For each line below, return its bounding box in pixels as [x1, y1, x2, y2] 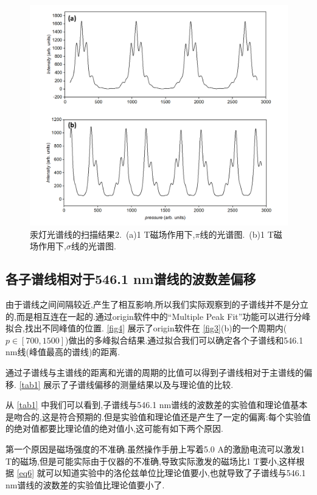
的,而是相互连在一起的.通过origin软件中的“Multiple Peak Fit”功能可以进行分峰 [5, 310, 311, 322]
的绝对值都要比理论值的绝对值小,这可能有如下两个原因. [5, 422, 223, 435]
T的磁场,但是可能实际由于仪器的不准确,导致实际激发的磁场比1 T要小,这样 [5, 454, 296, 467]
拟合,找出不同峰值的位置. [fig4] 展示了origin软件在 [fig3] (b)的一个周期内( [5, 322, 287, 334]
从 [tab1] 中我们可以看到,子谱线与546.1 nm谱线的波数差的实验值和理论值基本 [5, 398, 308, 411]
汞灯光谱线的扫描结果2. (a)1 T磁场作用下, [30, 227, 195, 240]
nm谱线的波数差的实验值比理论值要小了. [5, 478, 165, 491]
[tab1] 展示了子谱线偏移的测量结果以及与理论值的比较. [19, 378, 234, 390]
